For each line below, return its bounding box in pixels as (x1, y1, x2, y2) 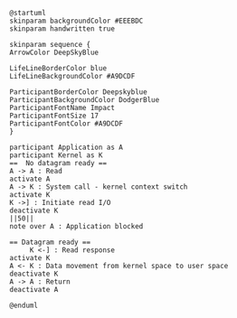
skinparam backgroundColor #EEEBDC (9, 16, 144, 25)
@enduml (9, 301, 39, 310)
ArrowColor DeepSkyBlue (9, 48, 100, 57)
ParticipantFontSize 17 (9, 111, 100, 120)
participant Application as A (9, 143, 124, 152)
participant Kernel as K (9, 151, 103, 160)
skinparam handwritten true (9, 24, 116, 33)
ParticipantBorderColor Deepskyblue (9, 88, 147, 97)
